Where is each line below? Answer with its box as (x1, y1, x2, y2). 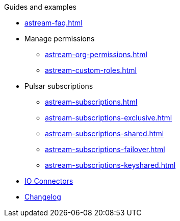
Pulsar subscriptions (24, 82, 93, 90)
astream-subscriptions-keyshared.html (45, 161, 176, 169)
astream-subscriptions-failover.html (45, 145, 165, 154)
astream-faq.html (24, 18, 83, 27)
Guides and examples (4, 3, 76, 11)
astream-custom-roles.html (45, 66, 137, 75)
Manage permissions (24, 34, 95, 43)
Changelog (24, 192, 61, 201)
